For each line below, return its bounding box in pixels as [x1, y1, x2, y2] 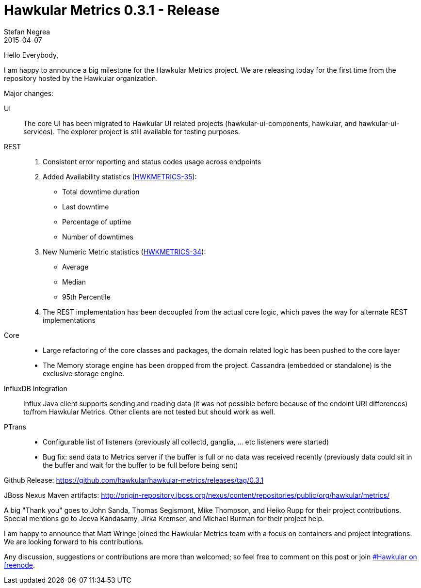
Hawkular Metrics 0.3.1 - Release [4, 2, 220, 18]
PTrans [4, 422, 26, 431]
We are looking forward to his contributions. [4, 537, 144, 546]
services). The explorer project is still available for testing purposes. [23, 127, 240, 136]
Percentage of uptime [62, 217, 131, 226]
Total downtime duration [62, 187, 140, 196]
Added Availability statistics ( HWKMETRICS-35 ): [43, 172, 197, 181]
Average [62, 262, 89, 271]
